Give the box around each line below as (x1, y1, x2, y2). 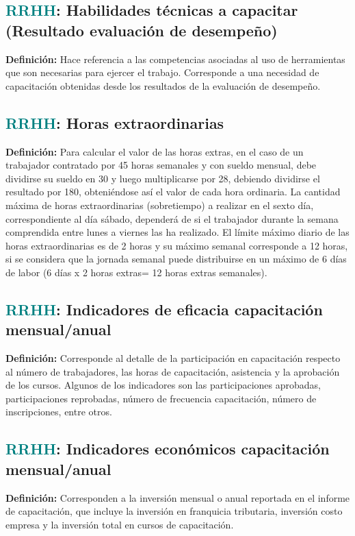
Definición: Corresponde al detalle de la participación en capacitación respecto (5, 351, 341, 365)
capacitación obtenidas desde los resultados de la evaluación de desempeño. (5, 78, 321, 93)
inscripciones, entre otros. (5, 404, 112, 419)
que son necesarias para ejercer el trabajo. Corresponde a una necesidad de (5, 65, 319, 80)
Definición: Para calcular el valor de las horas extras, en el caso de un (5, 144, 304, 158)
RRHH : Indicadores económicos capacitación (5, 438, 330, 459)
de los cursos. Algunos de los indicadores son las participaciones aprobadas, (5, 378, 321, 392)
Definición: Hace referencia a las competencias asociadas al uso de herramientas (5, 51, 345, 66)
